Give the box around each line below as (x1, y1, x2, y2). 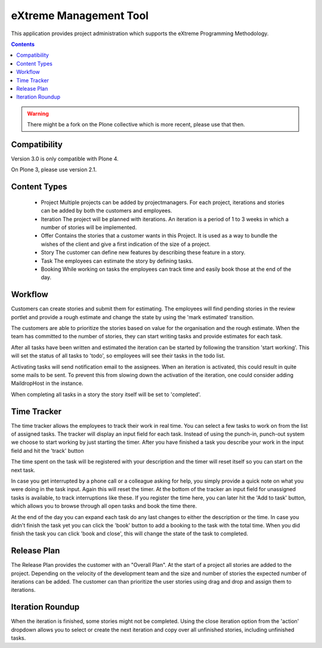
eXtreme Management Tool (11, 9, 149, 22)
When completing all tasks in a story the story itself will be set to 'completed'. (11, 391, 201, 398)
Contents (11, 41, 35, 48)
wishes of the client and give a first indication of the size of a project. (41, 240, 211, 248)
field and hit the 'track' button (11, 447, 84, 454)
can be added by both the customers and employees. (41, 207, 172, 214)
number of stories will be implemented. (41, 224, 137, 231)
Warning (27, 110, 49, 117)
